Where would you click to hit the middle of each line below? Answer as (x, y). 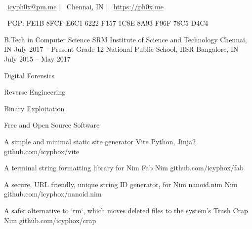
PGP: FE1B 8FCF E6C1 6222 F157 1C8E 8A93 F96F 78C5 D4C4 (108, 23)
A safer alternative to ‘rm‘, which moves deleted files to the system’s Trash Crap (126, 210)
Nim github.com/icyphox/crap (50, 220)
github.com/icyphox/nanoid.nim (53, 194)
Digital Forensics (29, 75)
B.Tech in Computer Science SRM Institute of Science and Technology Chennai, (126, 39)
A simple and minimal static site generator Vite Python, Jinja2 (100, 141)
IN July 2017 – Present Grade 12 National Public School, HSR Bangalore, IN (121, 49)
